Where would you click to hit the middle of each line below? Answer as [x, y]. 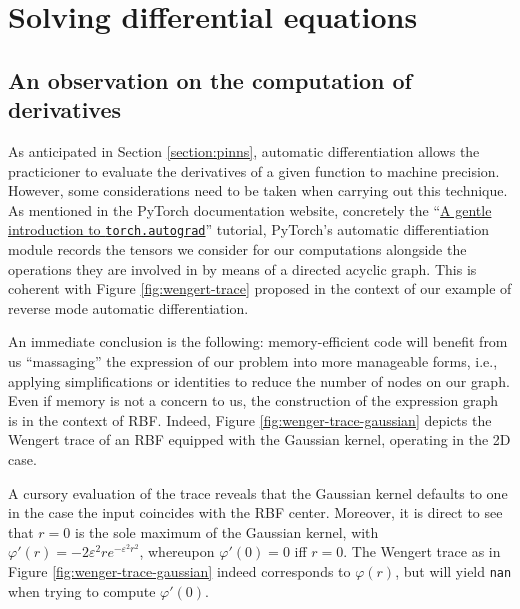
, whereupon [177, 551]
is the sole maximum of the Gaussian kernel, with [226, 531]
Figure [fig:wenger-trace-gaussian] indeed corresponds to [179, 570]
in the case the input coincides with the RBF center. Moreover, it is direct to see [255, 512]
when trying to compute [82, 590]
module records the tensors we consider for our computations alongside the [237, 249]
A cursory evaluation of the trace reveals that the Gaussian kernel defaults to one [258, 492]
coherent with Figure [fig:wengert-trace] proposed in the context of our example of [260, 288]
